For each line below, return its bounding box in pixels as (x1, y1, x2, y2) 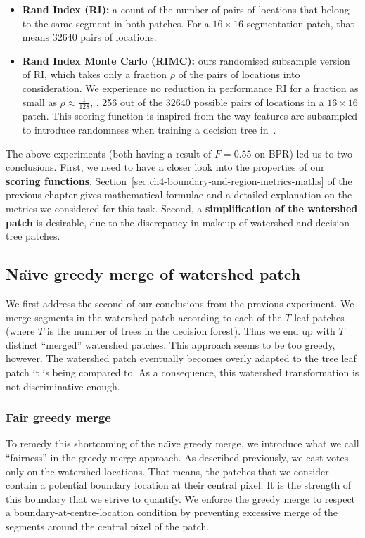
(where (6, 324, 35, 338)
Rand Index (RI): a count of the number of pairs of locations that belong (22, 2, 350, 16)
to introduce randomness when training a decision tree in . (22, 122, 276, 136)
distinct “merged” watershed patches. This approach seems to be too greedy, (6, 337, 335, 352)
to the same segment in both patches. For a (22, 15, 210, 30)
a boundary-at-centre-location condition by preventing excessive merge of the (6, 505, 338, 520)
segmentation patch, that (246, 15, 355, 30)
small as (22, 94, 57, 109)
